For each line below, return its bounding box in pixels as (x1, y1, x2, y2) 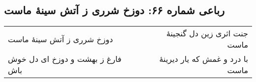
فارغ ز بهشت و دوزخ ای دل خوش (8, 53, 122, 65)
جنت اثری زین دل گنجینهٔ (166, 27, 248, 39)
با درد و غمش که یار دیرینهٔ (159, 53, 248, 65)
